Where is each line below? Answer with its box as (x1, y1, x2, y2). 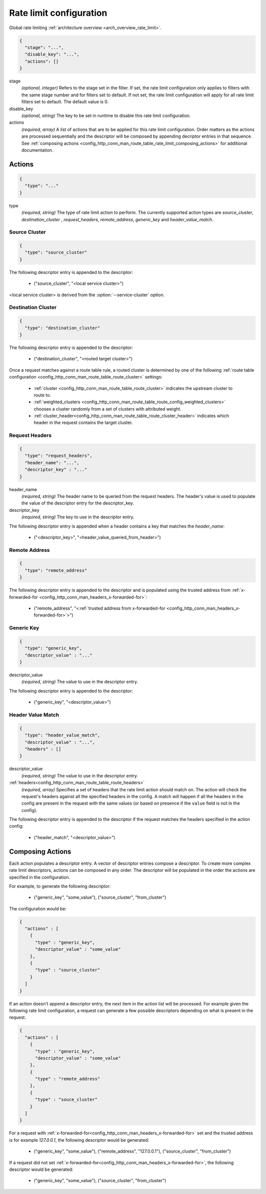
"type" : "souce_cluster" (35, 1097, 98, 1103)
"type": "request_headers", (25, 453, 93, 459)
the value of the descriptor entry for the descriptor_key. (21, 500, 134, 506)
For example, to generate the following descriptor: (9, 883, 111, 889)
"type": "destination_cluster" (25, 325, 100, 331)
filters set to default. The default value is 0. (21, 99, 109, 105)
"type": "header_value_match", (25, 732, 100, 738)
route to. (33, 392, 51, 398)
